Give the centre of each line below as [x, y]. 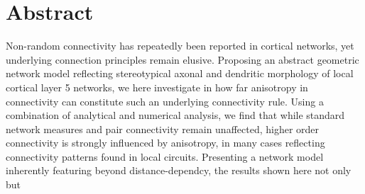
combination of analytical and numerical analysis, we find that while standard [175, 115]
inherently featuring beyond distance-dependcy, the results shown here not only [179, 170]
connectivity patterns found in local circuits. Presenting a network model [165, 156]
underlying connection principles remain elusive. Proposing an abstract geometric [182, 59]
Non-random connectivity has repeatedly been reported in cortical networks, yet [180, 46]
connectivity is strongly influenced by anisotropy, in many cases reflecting [165, 143]
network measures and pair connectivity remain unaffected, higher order [163, 129]
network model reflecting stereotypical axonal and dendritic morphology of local [180, 73]
